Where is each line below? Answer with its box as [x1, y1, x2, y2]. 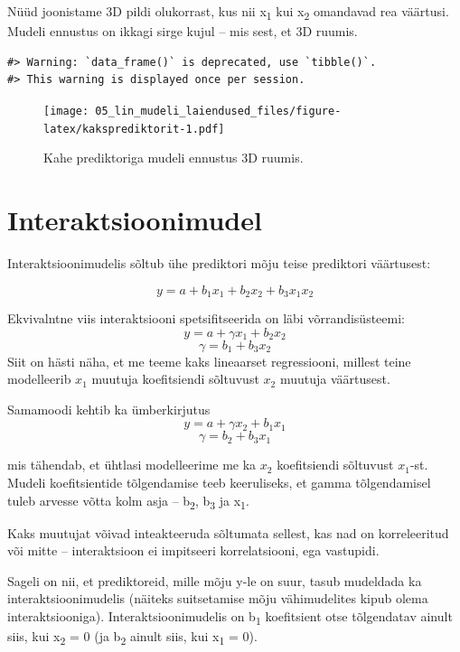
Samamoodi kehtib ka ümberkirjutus [7, 399, 211, 418]
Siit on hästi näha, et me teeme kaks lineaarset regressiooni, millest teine [7, 351, 411, 370]
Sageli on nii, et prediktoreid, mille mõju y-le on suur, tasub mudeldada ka [7, 571, 422, 590]
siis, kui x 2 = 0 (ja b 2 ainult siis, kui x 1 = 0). [7, 627, 258, 647]
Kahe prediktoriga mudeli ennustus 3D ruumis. [43, 148, 304, 167]
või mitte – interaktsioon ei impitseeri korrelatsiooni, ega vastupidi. [7, 541, 380, 560]
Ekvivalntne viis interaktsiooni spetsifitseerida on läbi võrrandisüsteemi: [7, 308, 405, 327]
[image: [43, 104, 89, 117]
